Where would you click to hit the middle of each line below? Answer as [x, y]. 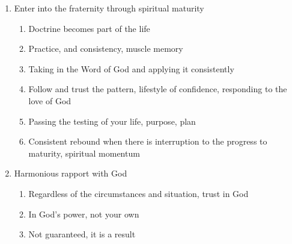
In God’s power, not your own [84, 214]
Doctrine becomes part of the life [89, 28]
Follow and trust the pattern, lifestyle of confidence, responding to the [158, 89]
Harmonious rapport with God [71, 173]
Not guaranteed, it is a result [82, 234]
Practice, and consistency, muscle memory [106, 48]
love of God [50, 100]
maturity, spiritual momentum [84, 153]
